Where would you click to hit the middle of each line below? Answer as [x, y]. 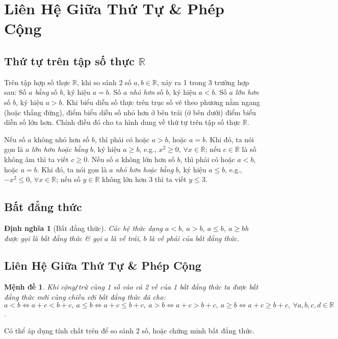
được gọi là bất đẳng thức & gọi [53, 238]
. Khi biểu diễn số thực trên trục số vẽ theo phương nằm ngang [161, 102]
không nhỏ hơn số [62, 139]
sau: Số [15, 92]
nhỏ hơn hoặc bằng [145, 169]
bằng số [46, 92]
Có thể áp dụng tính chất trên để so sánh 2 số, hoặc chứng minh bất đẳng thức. [129, 331]
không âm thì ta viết [36, 159]
